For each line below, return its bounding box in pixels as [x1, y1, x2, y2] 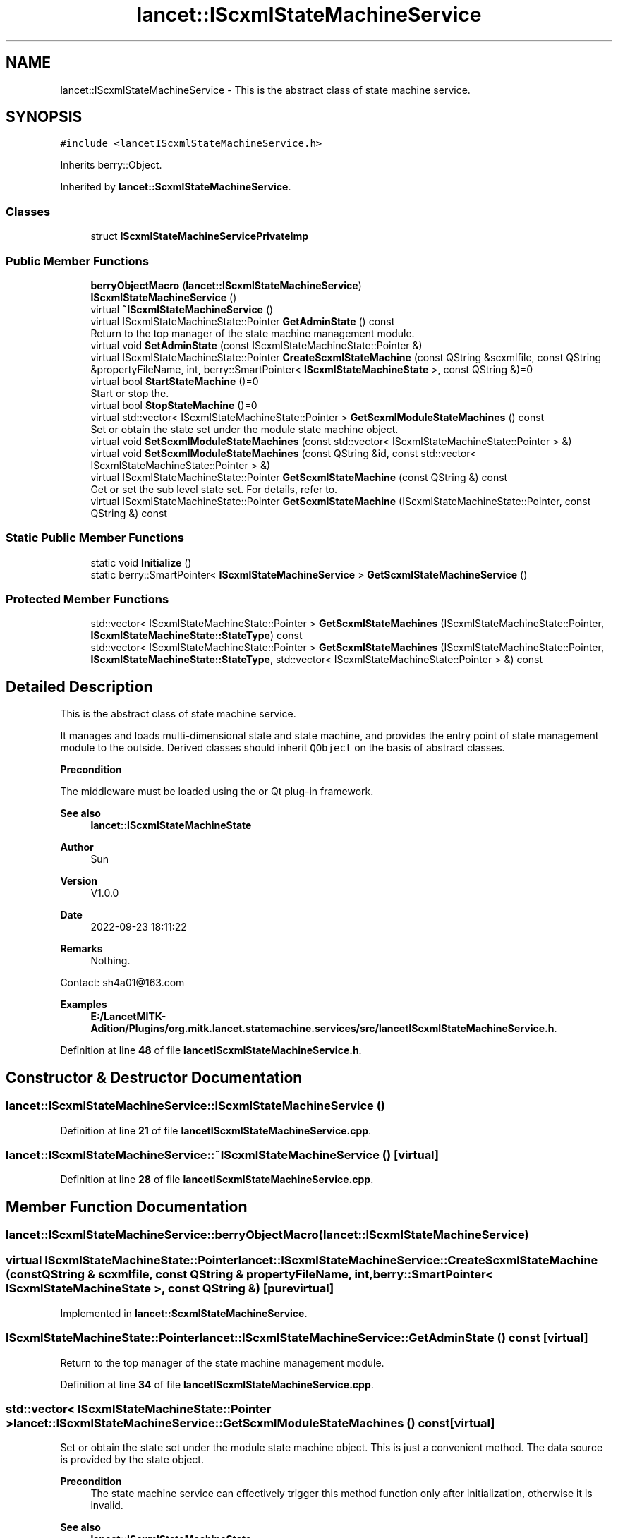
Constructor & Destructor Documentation [6, 1068, 303, 1086]
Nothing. [90, 955, 131, 967]
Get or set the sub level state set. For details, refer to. [90, 483, 338, 495]
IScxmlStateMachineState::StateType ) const [90, 629, 303, 642]
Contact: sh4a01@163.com [60, 976, 185, 989]
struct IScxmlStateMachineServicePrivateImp [90, 230, 309, 243]
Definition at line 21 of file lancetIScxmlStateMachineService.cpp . [60, 1124, 372, 1137]
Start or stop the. [90, 387, 169, 399]
